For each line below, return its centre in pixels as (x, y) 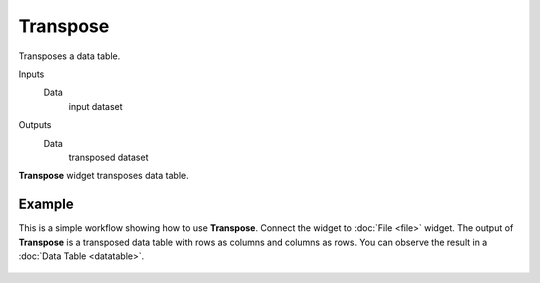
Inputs (31, 74)
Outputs (35, 125)
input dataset (96, 106)
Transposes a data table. (69, 56)
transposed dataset (108, 157)
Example (46, 204)
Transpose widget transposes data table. (103, 176)
